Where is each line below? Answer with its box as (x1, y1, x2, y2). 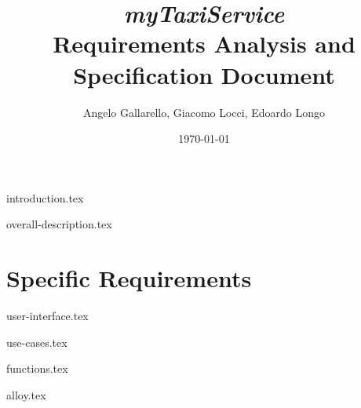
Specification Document (73, 58, 335, 90)
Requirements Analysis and (53, 27, 356, 60)
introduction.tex (6, 189, 84, 206)
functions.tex (6, 360, 68, 377)
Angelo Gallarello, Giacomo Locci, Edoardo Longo (82, 104, 326, 120)
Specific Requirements (6, 262, 252, 294)
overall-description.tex (6, 216, 112, 232)
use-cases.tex (6, 333, 67, 350)
